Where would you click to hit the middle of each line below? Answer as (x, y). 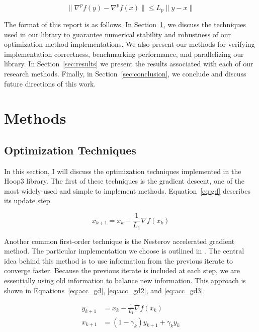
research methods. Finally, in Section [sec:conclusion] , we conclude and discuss (125, 73)
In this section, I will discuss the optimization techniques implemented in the (123, 171)
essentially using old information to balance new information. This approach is (125, 280)
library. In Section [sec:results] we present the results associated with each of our (129, 64)
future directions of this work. (50, 83)
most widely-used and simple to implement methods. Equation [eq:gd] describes (127, 190)
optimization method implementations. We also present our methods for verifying (129, 44)
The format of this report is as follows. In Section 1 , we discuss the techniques (125, 24)
